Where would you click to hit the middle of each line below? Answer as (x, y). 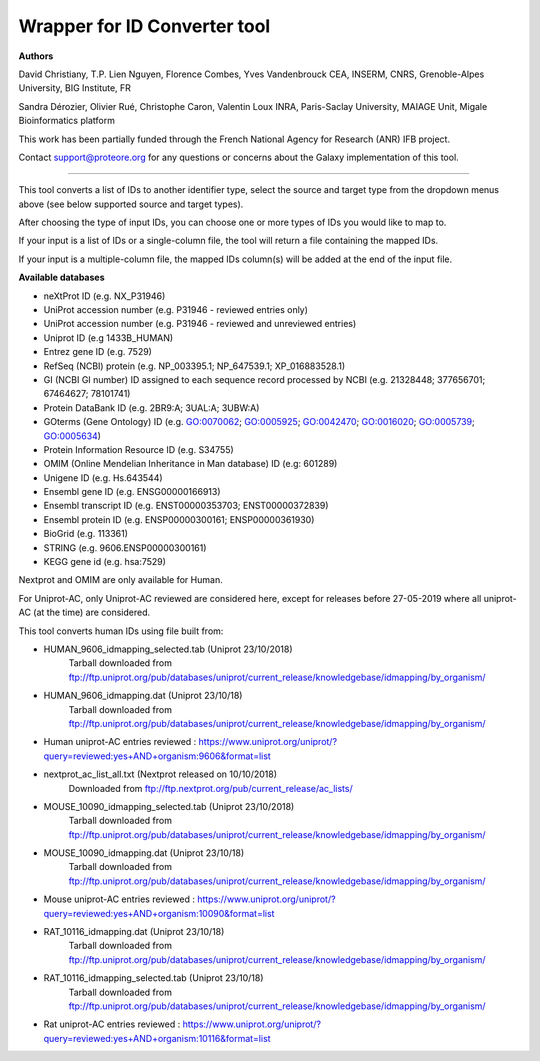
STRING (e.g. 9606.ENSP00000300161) (125, 547)
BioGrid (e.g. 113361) (86, 534)
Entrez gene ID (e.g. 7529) (97, 352)
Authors (36, 56)
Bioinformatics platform (66, 121)
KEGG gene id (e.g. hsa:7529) (105, 562)
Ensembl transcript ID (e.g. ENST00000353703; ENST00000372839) (186, 506)
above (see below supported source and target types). (131, 204)
